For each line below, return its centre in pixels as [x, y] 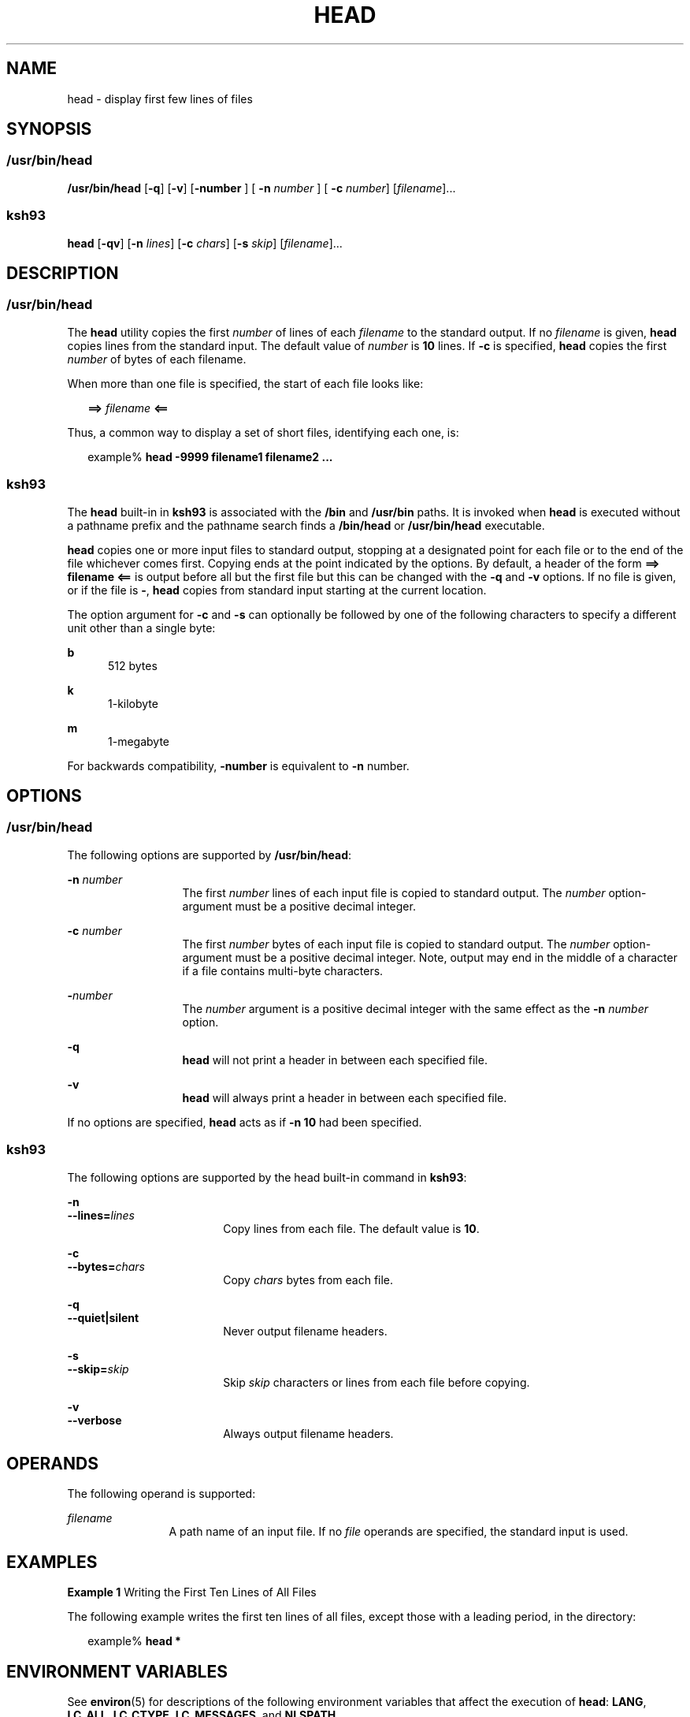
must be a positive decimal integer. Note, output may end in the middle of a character [456, 957]
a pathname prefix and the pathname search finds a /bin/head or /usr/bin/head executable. [306, 525]
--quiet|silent [103, 1317]
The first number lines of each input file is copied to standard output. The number [394, 892]
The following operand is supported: [161, 1494]
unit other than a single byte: [141, 628]
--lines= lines [101, 1215]
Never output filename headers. [305, 1331]
